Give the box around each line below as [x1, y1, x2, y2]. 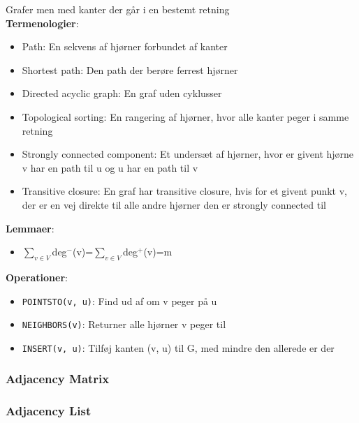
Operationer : [6, 269, 68, 284]
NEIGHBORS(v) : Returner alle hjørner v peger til [22, 317, 226, 332]
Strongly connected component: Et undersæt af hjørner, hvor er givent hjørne [22, 147, 354, 161]
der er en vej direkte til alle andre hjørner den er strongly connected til [22, 197, 326, 211]
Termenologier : [6, 15, 79, 30]
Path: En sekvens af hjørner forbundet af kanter [22, 39, 228, 54]
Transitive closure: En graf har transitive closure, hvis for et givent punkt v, [22, 184, 348, 198]
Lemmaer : [6, 221, 54, 235]
